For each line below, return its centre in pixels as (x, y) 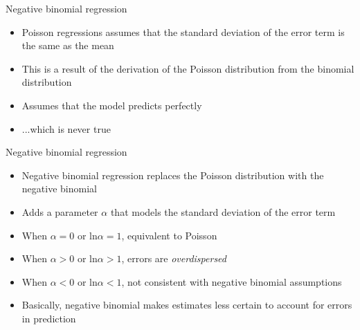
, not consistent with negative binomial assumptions (232, 281)
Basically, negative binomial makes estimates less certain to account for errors (187, 305)
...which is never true (66, 128)
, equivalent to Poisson (169, 235)
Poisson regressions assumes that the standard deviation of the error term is (183, 31)
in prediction (49, 318)
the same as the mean (68, 45)
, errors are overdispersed (174, 258)
